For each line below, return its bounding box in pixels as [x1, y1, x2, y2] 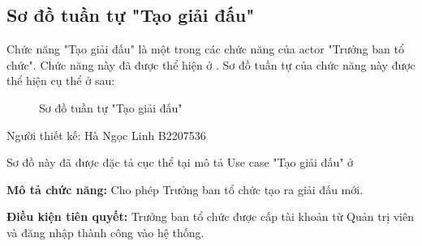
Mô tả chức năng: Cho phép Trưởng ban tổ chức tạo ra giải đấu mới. [6, 180, 364, 197]
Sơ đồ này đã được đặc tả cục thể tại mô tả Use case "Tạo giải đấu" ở [6, 154, 354, 171]
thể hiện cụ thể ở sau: [6, 72, 115, 89]
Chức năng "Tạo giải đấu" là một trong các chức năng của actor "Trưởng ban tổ [6, 40, 404, 57]
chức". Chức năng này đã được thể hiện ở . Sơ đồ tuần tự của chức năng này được [6, 56, 416, 73]
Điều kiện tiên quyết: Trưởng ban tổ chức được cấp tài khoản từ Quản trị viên [6, 208, 414, 225]
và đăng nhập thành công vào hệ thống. [6, 223, 205, 240]
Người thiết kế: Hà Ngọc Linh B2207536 [6, 126, 206, 143]
